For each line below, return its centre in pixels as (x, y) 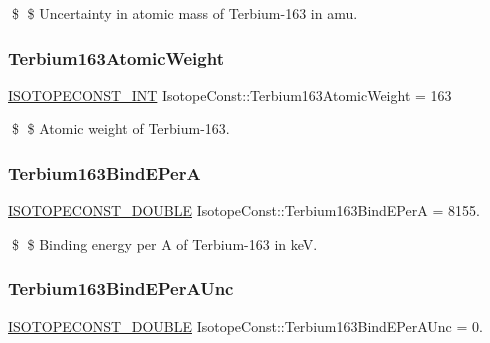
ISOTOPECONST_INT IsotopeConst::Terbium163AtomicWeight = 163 (230, 94)
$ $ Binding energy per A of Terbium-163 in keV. (164, 243)
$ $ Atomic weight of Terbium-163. (120, 128)
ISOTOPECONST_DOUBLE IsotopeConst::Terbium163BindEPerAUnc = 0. (245, 325)
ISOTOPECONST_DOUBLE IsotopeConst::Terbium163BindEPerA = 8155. (244, 210)
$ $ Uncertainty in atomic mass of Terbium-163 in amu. (184, 13)
